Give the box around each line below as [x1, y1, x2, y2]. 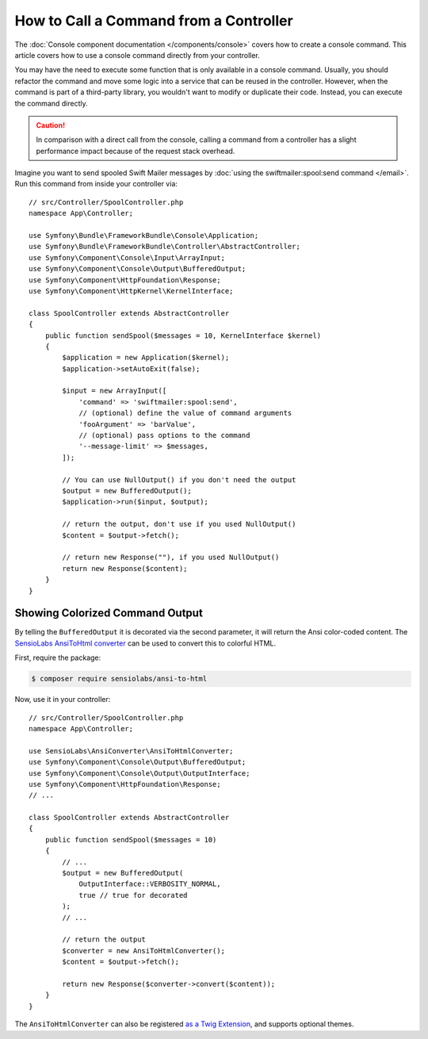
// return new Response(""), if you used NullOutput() [62, 553, 280, 562]
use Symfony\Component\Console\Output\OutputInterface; [29, 769, 250, 777]
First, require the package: [14, 653, 101, 662]
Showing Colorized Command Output [14, 607, 204, 620]
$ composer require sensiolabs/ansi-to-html [31, 674, 208, 684]
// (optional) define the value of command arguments [78, 408, 292, 418]
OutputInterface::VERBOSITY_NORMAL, [78, 880, 221, 888]
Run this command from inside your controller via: [14, 179, 178, 189]
